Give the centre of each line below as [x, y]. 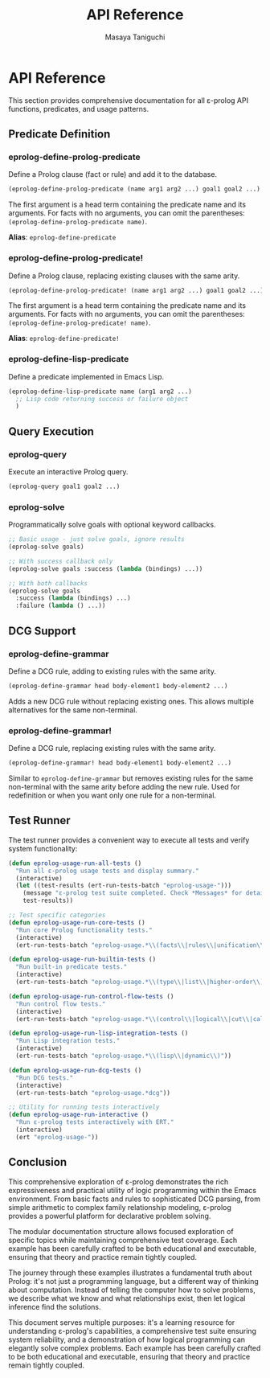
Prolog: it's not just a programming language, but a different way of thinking [133, 1281]
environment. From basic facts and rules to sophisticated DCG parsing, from [135, 1199]
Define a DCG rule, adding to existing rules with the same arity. [112, 671]
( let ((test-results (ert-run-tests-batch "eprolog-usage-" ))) [123, 886]
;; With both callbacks [48, 583]
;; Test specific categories [57, 915]
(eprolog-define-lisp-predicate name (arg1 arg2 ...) [100, 392]
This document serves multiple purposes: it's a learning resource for [122, 1322]
